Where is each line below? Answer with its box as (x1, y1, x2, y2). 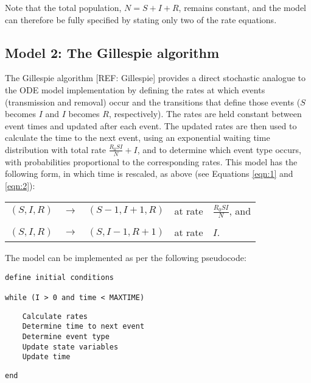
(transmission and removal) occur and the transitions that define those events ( (5, 95, 301, 108)
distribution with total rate (5, 143, 106, 156)
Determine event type (22, 332, 110, 341)
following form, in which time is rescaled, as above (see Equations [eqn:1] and (5, 167, 293, 180)
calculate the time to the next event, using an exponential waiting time (5, 131, 270, 144)
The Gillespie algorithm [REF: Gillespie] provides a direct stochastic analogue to (5, 71, 306, 84)
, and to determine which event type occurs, (137, 143, 301, 156)
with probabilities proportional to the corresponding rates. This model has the (5, 155, 298, 168)
